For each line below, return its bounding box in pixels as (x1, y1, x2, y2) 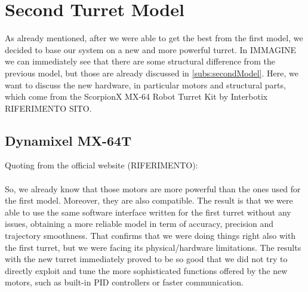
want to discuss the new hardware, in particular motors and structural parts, (5, 78, 286, 91)
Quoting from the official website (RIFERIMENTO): (5, 159, 198, 171)
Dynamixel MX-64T (5, 131, 131, 149)
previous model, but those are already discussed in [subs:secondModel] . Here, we (5, 66, 298, 79)
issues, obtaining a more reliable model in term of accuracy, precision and (5, 217, 274, 230)
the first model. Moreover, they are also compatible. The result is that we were (5, 194, 293, 207)
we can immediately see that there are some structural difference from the (5, 55, 276, 67)
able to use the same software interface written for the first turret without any (5, 205, 291, 218)
